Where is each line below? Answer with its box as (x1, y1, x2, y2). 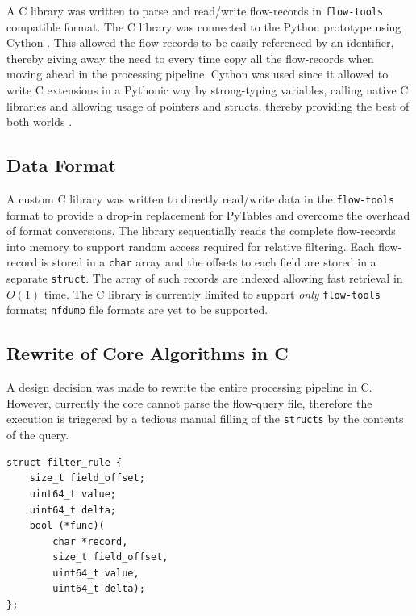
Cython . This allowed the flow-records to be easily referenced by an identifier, (6, 34, 394, 51)
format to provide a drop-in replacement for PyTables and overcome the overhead (6, 206, 410, 223)
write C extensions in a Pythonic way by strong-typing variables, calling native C (6, 82, 409, 98)
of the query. (6, 426, 69, 443)
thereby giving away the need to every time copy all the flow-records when (6, 49, 374, 66)
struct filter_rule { (6, 456, 123, 468)
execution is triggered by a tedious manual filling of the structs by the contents (6, 410, 404, 427)
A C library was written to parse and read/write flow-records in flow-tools (6, 2, 384, 19)
